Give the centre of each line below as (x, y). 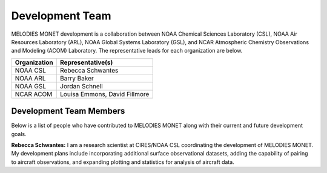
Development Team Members (68, 111)
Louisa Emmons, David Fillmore (104, 94)
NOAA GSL (31, 86)
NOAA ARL (30, 78)
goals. (19, 134)
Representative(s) (86, 62)
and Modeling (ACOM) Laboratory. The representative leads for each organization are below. (127, 51)
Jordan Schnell (81, 86)
